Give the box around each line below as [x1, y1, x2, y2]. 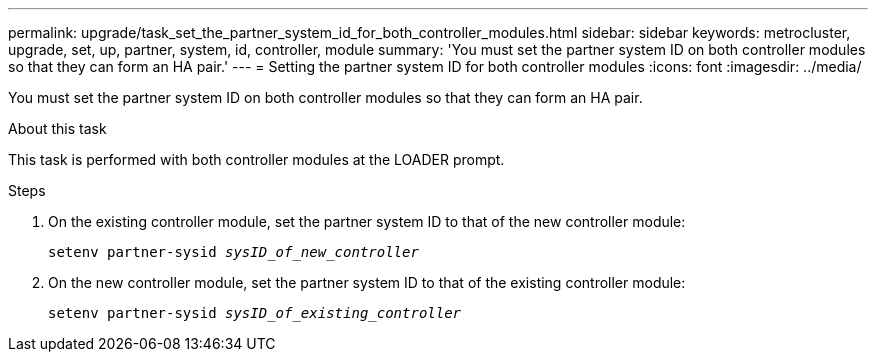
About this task [8, 120, 107, 137]
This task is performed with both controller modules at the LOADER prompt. [8, 151, 505, 168]
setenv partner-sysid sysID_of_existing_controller [48, 305, 462, 321]
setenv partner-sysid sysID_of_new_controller [48, 244, 419, 260]
